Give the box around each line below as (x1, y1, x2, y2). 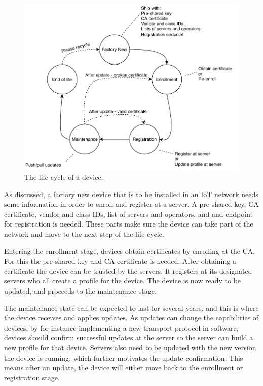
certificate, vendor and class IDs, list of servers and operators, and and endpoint (4, 208, 253, 219)
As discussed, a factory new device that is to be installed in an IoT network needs (4, 188, 258, 199)
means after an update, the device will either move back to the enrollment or (4, 362, 243, 373)
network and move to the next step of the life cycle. (4, 229, 164, 239)
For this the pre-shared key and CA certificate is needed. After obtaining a (4, 255, 236, 266)
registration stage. (4, 372, 60, 382)
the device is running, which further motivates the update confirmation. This (4, 352, 243, 363)
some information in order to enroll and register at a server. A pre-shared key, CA (4, 199, 259, 209)
